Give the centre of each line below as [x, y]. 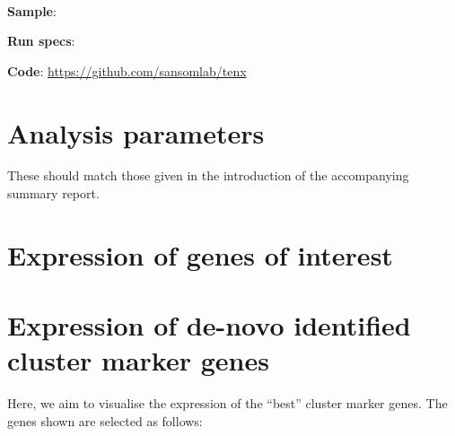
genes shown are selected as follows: [105, 420]
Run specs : [41, 41]
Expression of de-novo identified [209, 325]
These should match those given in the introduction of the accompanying [208, 175]
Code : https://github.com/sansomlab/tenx [127, 70]
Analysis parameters [136, 132]
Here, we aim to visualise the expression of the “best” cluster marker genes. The [227, 403]
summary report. [53, 193]
